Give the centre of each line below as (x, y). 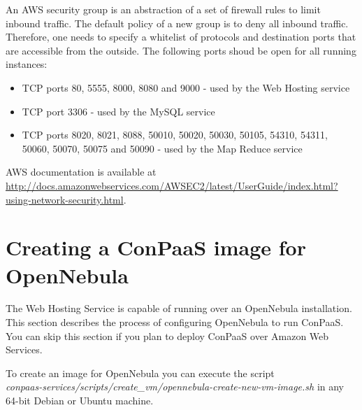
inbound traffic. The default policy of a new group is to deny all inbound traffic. (177, 23)
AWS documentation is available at (81, 172)
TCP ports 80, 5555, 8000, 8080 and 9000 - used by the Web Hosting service (186, 87)
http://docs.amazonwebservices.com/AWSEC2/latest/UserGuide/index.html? (172, 185)
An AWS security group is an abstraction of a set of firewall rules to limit (163, 9)
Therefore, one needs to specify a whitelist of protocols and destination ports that (181, 37)
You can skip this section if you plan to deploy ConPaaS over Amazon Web (167, 335)
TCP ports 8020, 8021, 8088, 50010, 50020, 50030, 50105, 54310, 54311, (175, 135)
